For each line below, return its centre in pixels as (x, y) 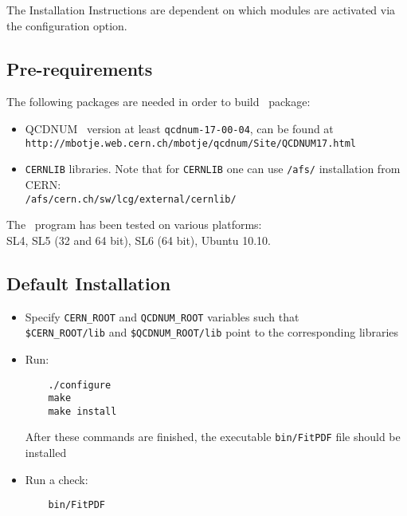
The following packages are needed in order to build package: (158, 102)
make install (82, 411)
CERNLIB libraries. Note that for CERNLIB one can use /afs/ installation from (213, 169)
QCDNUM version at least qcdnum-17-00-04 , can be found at (179, 128)
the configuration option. (67, 25)
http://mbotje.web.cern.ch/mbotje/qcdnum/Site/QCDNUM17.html (191, 143)
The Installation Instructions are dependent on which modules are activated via (201, 10)
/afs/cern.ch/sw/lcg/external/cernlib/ (131, 199)
